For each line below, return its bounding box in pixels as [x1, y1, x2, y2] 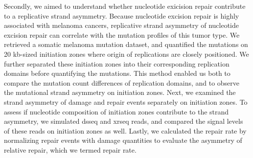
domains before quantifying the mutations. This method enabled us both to [4, 68, 230, 78]
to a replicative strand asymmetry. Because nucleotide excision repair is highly [4, 10, 239, 21]
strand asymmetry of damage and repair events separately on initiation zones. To [4, 96, 248, 107]
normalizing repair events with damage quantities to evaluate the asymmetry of [4, 135, 242, 145]
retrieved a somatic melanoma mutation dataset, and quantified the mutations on [4, 39, 248, 49]
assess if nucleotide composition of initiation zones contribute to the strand [4, 106, 229, 116]
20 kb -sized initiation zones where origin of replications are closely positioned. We [4, 48, 249, 59]
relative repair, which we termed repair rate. [4, 144, 137, 155]
